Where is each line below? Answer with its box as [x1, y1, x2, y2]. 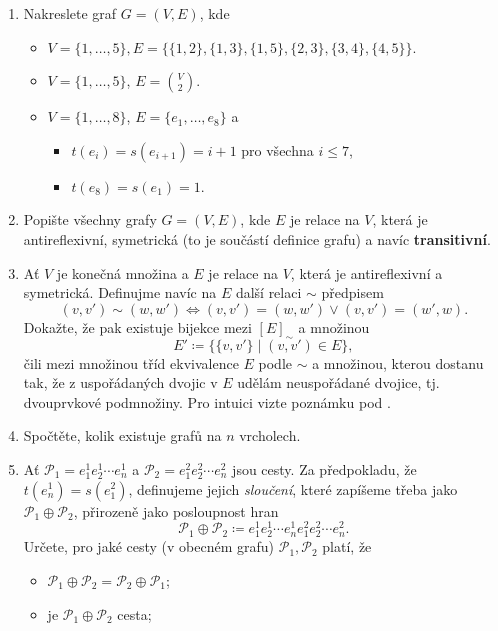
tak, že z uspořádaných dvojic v [23, 372, 218, 393]
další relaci [235, 282, 302, 303]
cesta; [117, 603, 152, 624]
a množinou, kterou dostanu [312, 352, 484, 373]
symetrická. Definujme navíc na [23, 282, 217, 303]
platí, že [322, 536, 372, 557]
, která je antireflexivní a [290, 262, 443, 283]
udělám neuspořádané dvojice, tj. [237, 372, 440, 393]
